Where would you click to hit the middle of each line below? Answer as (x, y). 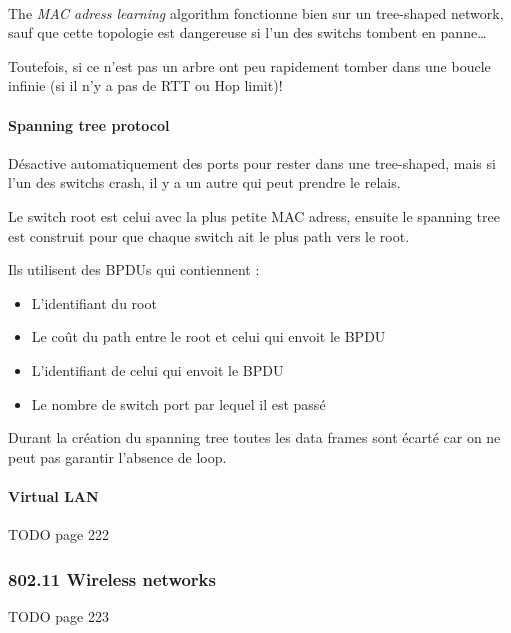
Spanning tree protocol (89, 124)
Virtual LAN (53, 495)
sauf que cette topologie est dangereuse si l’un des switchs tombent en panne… (247, 32)
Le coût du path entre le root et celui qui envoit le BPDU (208, 336)
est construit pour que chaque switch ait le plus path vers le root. (209, 235)
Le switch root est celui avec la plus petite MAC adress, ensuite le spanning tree (254, 215)
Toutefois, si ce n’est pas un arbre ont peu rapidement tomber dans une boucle (249, 65)
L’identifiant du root (94, 302)
